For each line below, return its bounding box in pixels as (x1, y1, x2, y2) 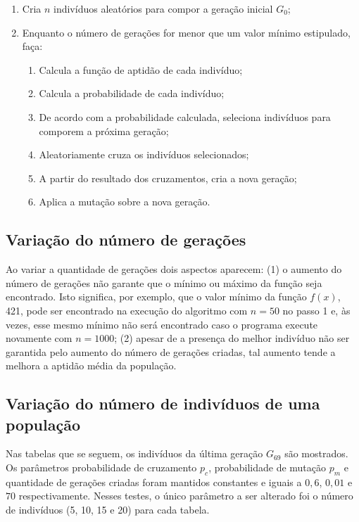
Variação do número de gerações (6, 229, 246, 250)
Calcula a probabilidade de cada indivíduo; (39, 86, 225, 101)
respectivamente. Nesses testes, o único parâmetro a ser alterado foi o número (18, 488, 353, 503)
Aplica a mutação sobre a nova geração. (39, 194, 210, 209)
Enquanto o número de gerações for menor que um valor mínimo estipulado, (22, 25, 351, 39)
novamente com (6, 331, 73, 345)
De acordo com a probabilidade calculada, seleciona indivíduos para (39, 109, 331, 124)
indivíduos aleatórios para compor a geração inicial (53, 1, 273, 15)
